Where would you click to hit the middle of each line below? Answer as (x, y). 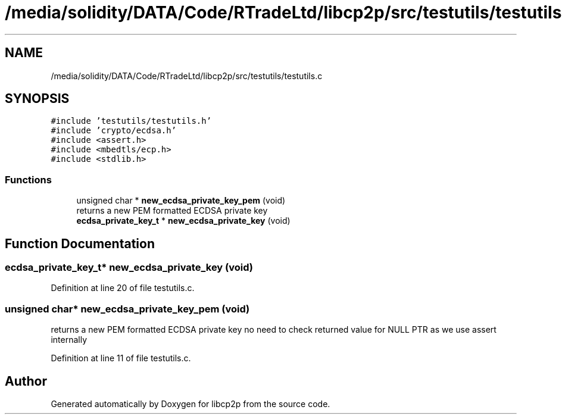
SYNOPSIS (37, 99)
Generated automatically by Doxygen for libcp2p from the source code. (191, 404)
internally (69, 340)
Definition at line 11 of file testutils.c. (121, 358)
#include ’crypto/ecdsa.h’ (114, 131)
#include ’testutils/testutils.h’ (131, 121)
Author (26, 381)
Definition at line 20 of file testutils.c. (123, 288)
